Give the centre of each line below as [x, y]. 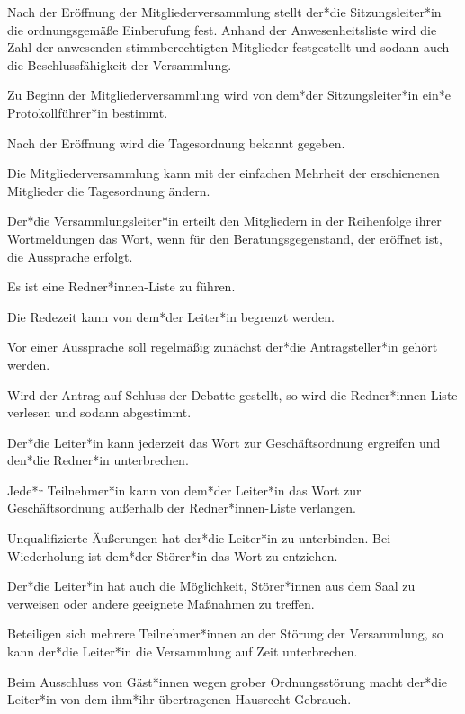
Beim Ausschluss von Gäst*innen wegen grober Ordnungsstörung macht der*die [228, 681]
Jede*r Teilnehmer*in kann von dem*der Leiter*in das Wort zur [184, 490]
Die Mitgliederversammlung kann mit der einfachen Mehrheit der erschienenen [224, 173]
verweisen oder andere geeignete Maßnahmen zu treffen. [161, 603]
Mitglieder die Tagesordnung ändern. [109, 190]
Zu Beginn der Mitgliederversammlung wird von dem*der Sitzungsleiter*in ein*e [229, 95]
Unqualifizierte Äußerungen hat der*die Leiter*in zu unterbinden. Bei [199, 538]
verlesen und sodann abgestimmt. [99, 412]
